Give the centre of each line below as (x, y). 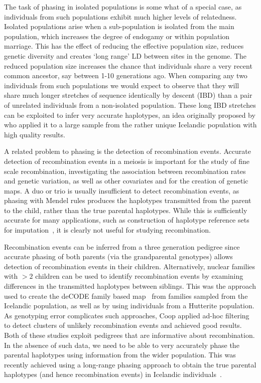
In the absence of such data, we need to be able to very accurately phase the (122, 345)
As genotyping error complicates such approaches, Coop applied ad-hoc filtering (127, 315)
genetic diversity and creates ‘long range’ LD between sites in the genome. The (125, 55)
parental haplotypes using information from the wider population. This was (120, 355)
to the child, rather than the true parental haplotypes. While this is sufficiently (126, 210)
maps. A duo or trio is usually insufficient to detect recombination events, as (122, 190)
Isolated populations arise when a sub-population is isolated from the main (119, 26)
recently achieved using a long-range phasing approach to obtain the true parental (130, 364)
